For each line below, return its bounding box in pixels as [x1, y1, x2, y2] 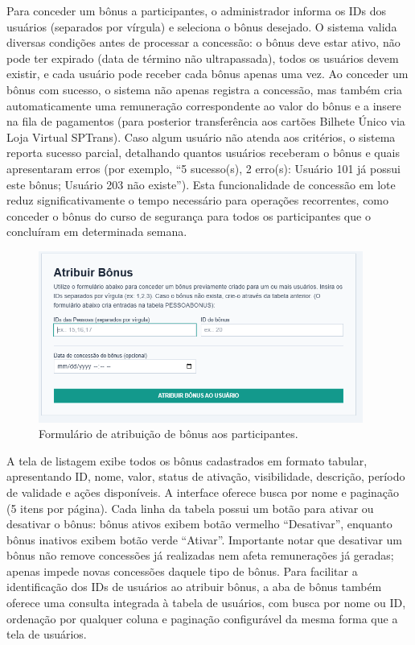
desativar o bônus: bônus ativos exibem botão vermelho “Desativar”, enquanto [6, 515, 392, 532]
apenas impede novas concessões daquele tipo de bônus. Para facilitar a [6, 562, 358, 579]
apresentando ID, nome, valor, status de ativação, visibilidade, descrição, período [6, 468, 405, 485]
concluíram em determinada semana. [6, 223, 187, 240]
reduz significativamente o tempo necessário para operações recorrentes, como [6, 192, 389, 209]
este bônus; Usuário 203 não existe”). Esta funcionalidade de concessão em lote [6, 176, 396, 192]
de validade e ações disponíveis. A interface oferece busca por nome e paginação [6, 483, 400, 500]
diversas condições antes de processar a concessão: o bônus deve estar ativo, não [6, 34, 401, 51]
